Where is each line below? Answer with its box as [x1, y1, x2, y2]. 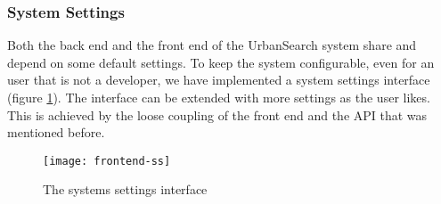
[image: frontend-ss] [43, 154, 171, 167]
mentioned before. [7, 123, 105, 142]
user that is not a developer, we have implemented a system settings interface [7, 70, 430, 89]
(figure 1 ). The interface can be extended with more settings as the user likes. [7, 88, 430, 106]
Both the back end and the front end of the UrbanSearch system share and [7, 36, 417, 54]
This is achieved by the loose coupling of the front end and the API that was [7, 105, 428, 124]
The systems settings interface [43, 180, 208, 199]
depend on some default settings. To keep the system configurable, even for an [7, 53, 435, 71]
